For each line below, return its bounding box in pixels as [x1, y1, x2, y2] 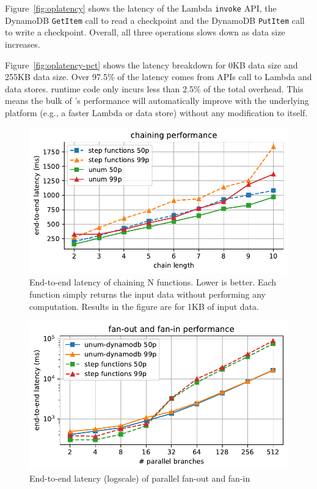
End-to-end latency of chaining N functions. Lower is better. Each [29, 276, 277, 289]
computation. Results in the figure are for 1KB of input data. [29, 300, 259, 312]
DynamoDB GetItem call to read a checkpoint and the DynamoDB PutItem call [5, 13, 305, 26]
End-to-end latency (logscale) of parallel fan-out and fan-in [29, 472, 250, 485]
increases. [5, 37, 40, 50]
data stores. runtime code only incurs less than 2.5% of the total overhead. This [5, 82, 304, 95]
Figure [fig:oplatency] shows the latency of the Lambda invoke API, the [5, 2, 277, 14]
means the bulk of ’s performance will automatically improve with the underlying [5, 94, 309, 107]
